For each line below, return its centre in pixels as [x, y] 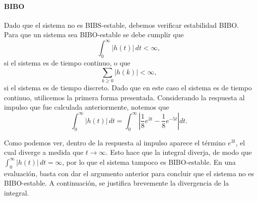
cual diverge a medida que [44, 152]
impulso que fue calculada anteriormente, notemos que [87, 107]
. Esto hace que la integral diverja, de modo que [179, 152]
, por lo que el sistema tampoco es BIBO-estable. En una [149, 162]
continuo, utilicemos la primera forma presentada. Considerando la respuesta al [125, 97]
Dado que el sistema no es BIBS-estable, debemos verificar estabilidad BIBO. [122, 25]
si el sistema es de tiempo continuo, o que [67, 63]
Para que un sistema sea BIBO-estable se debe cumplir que [94, 34]
